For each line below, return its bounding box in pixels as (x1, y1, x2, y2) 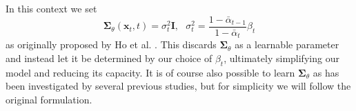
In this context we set (6, 1, 97, 15)
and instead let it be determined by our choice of (6, 50, 212, 65)
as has (313, 65, 339, 79)
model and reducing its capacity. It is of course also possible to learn (6, 65, 295, 79)
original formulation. (6, 92, 92, 106)
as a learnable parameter (235, 37, 339, 52)
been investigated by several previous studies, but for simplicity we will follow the (6, 79, 351, 93)
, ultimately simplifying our (224, 50, 339, 65)
